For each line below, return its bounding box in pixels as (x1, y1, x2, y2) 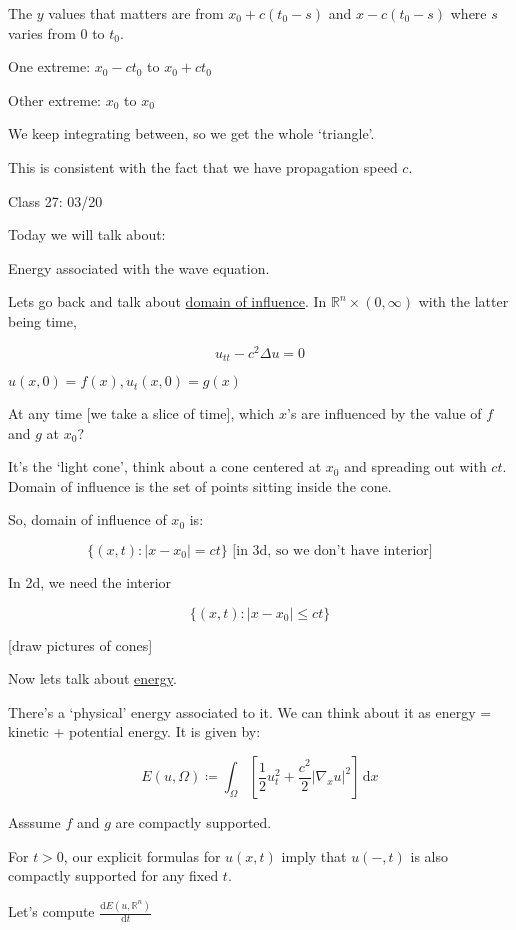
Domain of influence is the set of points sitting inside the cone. (8, 475, 392, 496)
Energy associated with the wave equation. (8, 257, 270, 278)
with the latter (418, 291, 509, 312)
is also (410, 845, 448, 866)
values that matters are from (48, 3, 224, 23)
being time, (8, 310, 77, 331)
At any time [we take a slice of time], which (8, 403, 275, 424)
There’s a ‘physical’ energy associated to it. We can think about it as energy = (8, 701, 492, 722)
